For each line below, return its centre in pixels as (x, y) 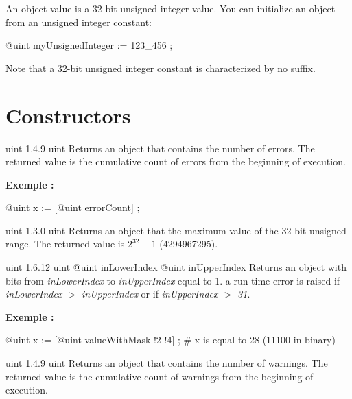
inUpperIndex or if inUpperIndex (150, 294)
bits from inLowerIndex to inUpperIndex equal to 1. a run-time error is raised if (173, 280)
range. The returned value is (65, 244)
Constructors (68, 115)
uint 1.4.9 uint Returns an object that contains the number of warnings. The (167, 363)
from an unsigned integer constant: (79, 22)
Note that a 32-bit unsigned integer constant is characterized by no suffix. (161, 68)
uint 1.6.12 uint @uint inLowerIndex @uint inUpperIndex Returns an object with (176, 267)
